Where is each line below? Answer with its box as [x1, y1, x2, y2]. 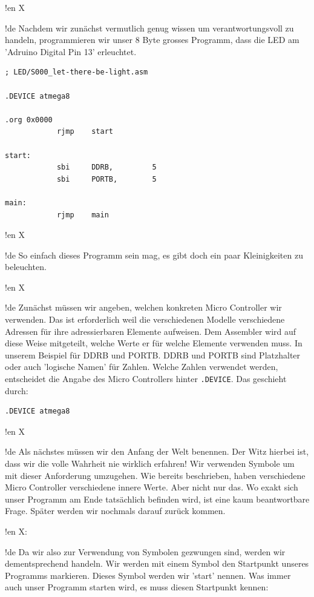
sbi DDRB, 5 [56, 163, 157, 172]
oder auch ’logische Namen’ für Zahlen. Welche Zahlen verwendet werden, [5, 360, 278, 373]
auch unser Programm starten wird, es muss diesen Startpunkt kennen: [5, 581, 269, 593]
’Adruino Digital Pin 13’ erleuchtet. [5, 45, 137, 58]
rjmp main [56, 210, 109, 219]
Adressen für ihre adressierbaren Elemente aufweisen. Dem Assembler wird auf [5, 325, 296, 337]
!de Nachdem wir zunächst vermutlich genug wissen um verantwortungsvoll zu [5, 21, 294, 34]
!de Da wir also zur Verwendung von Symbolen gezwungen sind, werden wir [5, 545, 286, 558]
